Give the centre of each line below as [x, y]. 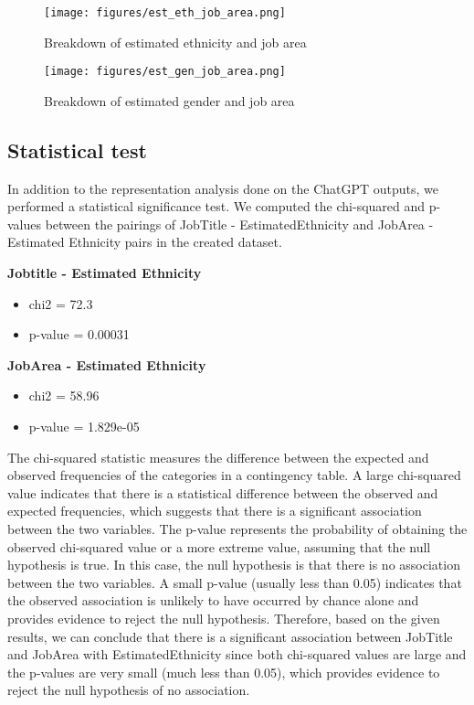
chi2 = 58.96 [64, 395]
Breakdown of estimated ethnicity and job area [175, 42]
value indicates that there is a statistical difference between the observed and [223, 492]
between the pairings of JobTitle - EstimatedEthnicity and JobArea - [239, 224]
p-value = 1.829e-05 [84, 427]
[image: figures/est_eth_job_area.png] [165, 13]
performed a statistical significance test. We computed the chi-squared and [216, 206]
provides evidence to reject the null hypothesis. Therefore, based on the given [224, 618]
